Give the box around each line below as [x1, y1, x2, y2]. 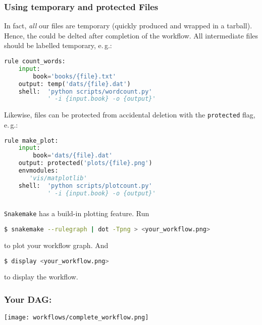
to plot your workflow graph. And [4, 239, 109, 250]
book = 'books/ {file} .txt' [33, 72, 116, 80]
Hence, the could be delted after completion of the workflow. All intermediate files [4, 30, 258, 40]
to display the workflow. [4, 271, 78, 282]
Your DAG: [4, 293, 52, 305]
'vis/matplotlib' [29, 174, 87, 182]
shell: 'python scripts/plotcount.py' [18, 182, 152, 189]
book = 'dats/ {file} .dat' [33, 152, 113, 159]
